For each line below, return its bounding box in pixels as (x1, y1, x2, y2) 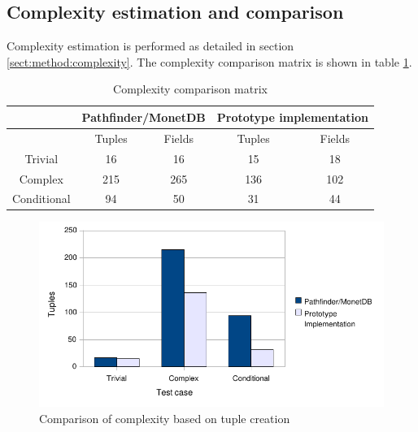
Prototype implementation (216, 108, 369, 125)
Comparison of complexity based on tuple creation (39, 409, 290, 426)
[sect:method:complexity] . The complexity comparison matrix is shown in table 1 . (7, 53, 412, 70)
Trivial (24, 149, 59, 166)
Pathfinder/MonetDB (81, 108, 206, 125)
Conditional (12, 190, 71, 207)
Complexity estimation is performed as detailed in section (7, 37, 294, 54)
